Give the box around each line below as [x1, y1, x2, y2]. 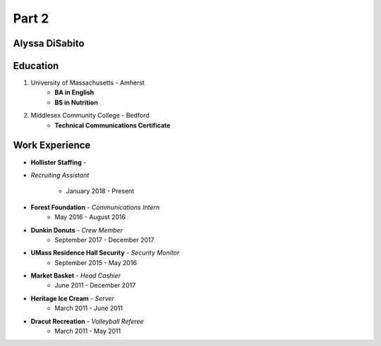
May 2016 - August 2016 [54, 213, 126, 221]
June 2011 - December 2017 [54, 281, 136, 290]
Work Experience [13, 140, 91, 152]
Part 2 [13, 11, 49, 26]
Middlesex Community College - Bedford [30, 111, 150, 120]
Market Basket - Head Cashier [30, 271, 121, 280]
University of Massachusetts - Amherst [30, 78, 145, 87]
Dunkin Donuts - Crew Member [30, 225, 123, 234]
